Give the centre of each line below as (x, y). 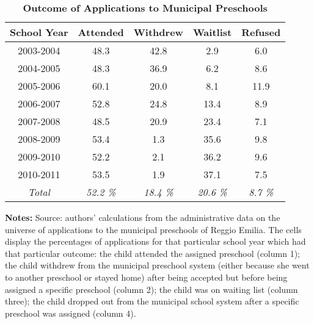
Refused (261, 32)
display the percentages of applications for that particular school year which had (155, 241)
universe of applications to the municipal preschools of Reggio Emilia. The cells (153, 229)
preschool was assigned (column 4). (71, 313)
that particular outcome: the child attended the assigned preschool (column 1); (152, 253)
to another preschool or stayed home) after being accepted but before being (146, 277)
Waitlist (212, 32)
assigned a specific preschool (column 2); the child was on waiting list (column (152, 289)
